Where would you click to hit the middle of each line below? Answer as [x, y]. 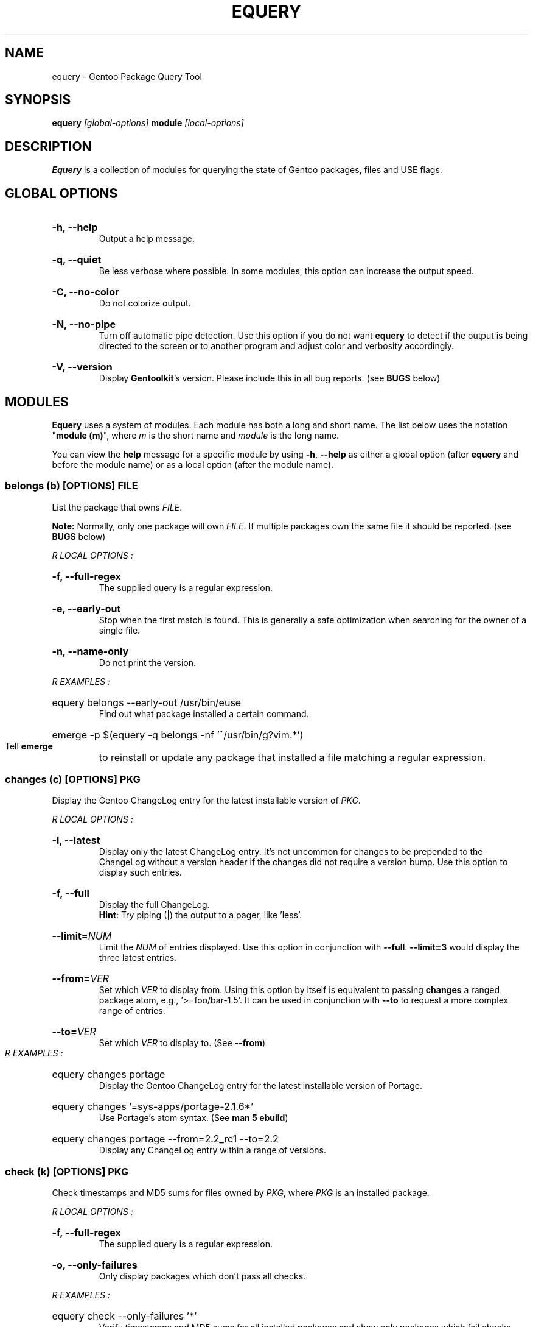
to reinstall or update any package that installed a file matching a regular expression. [292, 757]
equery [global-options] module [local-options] [148, 123]
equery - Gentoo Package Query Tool [127, 76]
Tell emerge [29, 746]
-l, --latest [76, 840]
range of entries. [132, 1011]
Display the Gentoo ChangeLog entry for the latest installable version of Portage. [260, 1086]
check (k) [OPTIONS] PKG [67, 1171]
